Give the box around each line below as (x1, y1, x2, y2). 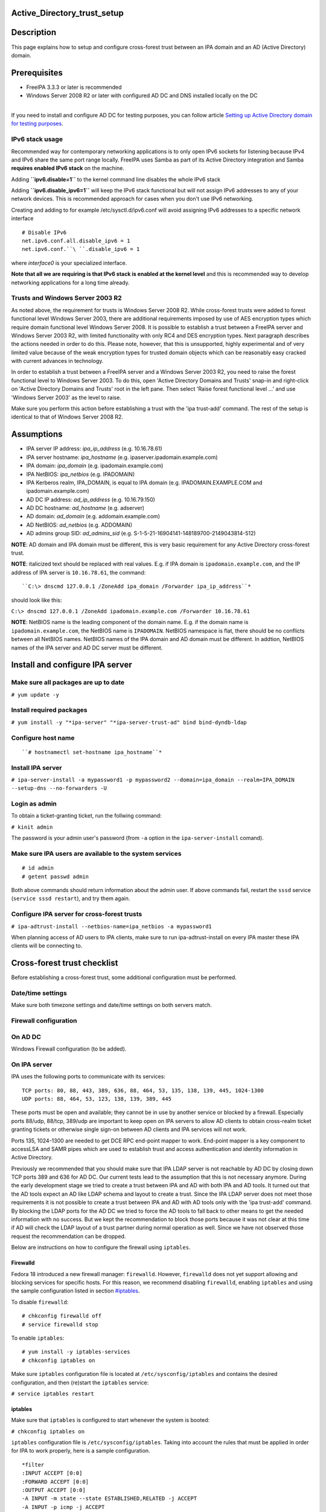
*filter (22, 1461, 45, 1468)
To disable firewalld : (11, 1298, 69, 1306)
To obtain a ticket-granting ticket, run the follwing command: (11, 812, 162, 820)
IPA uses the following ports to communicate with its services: (11, 1073, 166, 1080)
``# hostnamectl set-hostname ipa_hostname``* (22, 749, 162, 755)
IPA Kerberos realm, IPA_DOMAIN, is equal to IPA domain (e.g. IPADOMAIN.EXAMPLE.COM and (26, 478, 263, 486)
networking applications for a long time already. (11, 279, 130, 286)
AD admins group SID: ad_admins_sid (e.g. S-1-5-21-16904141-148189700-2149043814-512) (26, 530, 256, 537)
